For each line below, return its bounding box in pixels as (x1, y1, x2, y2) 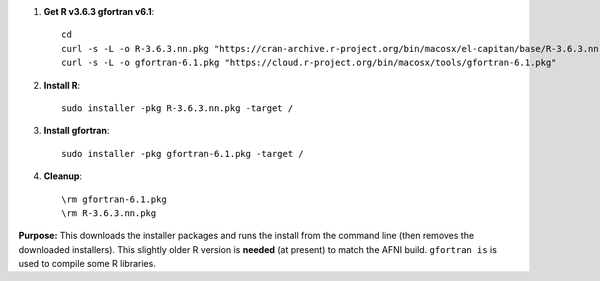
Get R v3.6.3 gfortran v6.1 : (43, 6, 155, 17)
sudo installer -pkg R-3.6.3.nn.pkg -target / (61, 102, 294, 114)
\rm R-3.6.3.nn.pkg (61, 207, 157, 219)
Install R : (43, 79, 80, 91)
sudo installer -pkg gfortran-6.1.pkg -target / (61, 148, 304, 159)
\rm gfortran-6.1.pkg (61, 193, 167, 205)
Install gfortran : (43, 125, 110, 137)
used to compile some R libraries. (18, 258, 157, 270)
